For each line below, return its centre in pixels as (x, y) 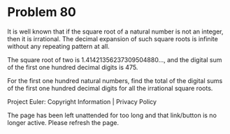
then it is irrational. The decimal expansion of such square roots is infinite (113, 38)
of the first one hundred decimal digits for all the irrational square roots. (110, 88)
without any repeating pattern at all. (58, 46)
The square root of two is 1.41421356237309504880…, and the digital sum (115, 59)
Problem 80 (42, 12)
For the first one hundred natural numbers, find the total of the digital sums (115, 80)
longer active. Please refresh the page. (63, 122)
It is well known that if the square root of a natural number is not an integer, (115, 31)
